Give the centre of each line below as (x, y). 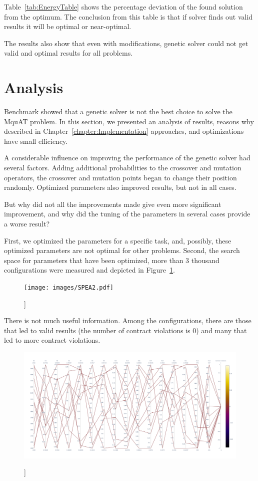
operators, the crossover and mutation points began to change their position (120, 177)
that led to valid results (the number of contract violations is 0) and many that (125, 330)
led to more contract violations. (52, 340)
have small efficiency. (36, 141)
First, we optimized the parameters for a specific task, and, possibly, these (118, 240)
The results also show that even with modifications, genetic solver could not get (126, 43)
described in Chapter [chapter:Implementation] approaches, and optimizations (124, 131)
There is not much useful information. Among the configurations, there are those (128, 320)
